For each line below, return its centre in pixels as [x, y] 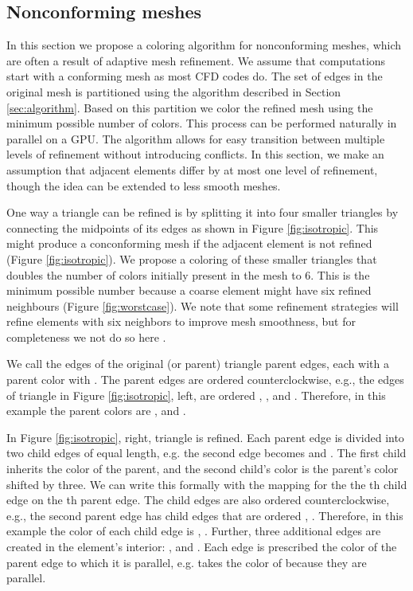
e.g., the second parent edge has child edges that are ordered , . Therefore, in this [205, 515]
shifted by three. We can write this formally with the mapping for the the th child [207, 484]
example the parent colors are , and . [96, 411]
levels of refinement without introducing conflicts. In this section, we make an [195, 154]
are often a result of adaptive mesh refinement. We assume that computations [196, 60]
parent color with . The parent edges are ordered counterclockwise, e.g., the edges [205, 380]
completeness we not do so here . [86, 337]
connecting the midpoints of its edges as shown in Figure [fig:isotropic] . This [193, 227]
